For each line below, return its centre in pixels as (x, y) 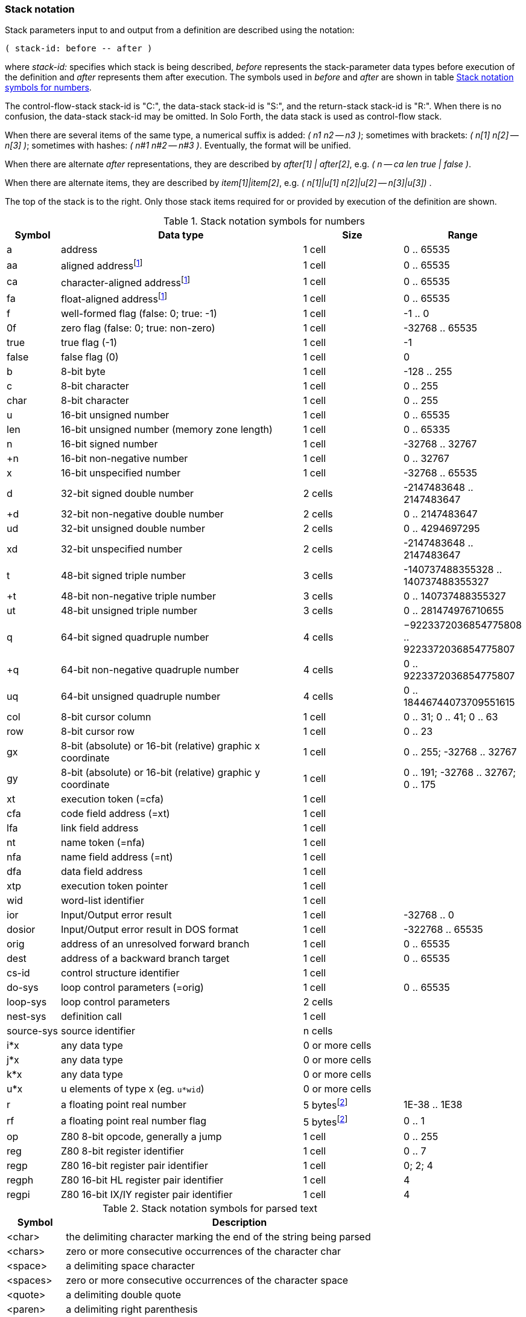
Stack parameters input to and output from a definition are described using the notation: (180, 30)
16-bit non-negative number (124, 459)
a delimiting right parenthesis (132, 1309)
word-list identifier (102, 901)
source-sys (32, 1031)
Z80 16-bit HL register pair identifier (142, 1180)
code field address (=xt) (115, 814)
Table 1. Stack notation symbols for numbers (264, 221)
